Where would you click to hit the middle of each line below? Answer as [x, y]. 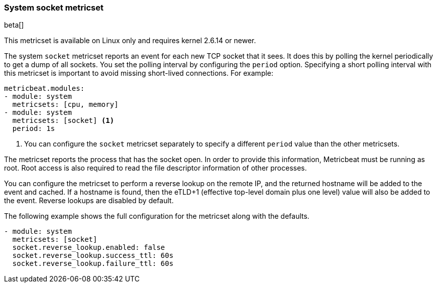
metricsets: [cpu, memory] [65, 105]
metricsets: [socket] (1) [63, 121]
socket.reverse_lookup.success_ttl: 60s [93, 256]
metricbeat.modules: [44, 89]
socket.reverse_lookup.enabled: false [89, 248]
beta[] [14, 25]
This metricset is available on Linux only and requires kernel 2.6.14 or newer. [130, 41]
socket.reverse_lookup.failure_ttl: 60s [93, 264]
